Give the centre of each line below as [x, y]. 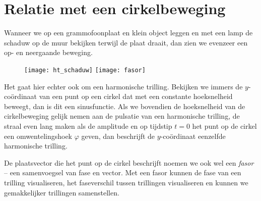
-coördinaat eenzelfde [193, 136]
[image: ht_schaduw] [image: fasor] [85, 70]
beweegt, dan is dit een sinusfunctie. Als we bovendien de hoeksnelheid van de [125, 106]
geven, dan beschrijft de [118, 136]
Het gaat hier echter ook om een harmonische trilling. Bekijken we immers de [123, 86]
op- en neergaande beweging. [48, 52]
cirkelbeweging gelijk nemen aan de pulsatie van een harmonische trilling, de [122, 116]
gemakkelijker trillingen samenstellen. [62, 192]
